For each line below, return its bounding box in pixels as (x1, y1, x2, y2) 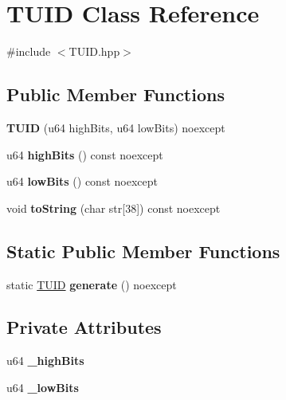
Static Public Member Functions (6, 238, 280, 263)
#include (6, 43, 51, 60)
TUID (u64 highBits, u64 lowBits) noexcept (6, 119, 225, 135)
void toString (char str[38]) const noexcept (6, 199, 221, 216)
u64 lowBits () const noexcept (6, 173, 158, 190)
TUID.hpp (69, 43, 120, 60)
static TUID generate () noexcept (6, 276, 177, 292)
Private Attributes (6, 315, 162, 339)
